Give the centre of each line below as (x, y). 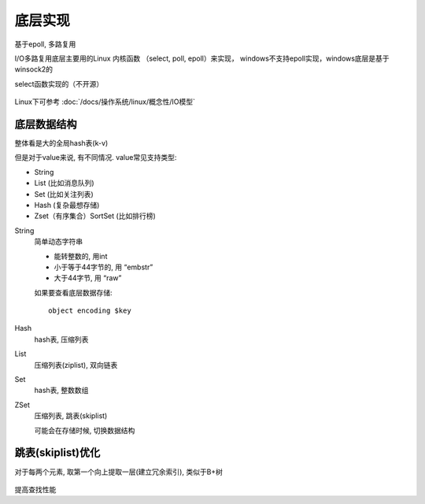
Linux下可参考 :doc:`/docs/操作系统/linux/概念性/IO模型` (105, 102)
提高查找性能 (35, 489)
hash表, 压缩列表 (61, 339)
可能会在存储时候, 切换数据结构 (85, 430)
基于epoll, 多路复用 (45, 44)
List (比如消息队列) (64, 183)
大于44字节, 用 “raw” (88, 278)
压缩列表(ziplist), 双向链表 (76, 365)
